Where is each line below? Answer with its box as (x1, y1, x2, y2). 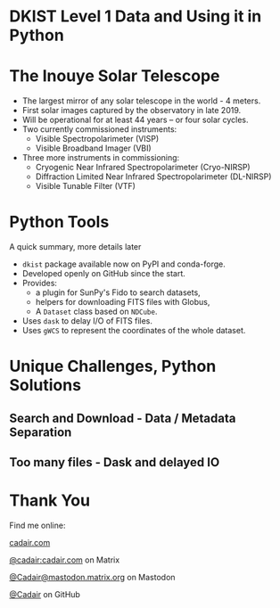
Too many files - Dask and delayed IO (9, 455, 220, 470)
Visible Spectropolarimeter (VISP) (35, 134, 160, 144)
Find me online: (9, 520, 66, 530)
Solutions (9, 375, 82, 396)
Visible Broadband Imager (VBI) (35, 143, 152, 153)
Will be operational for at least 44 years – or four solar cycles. (21, 114, 249, 126)
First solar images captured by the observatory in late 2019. (21, 105, 242, 116)
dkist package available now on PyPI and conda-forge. (21, 259, 226, 269)
